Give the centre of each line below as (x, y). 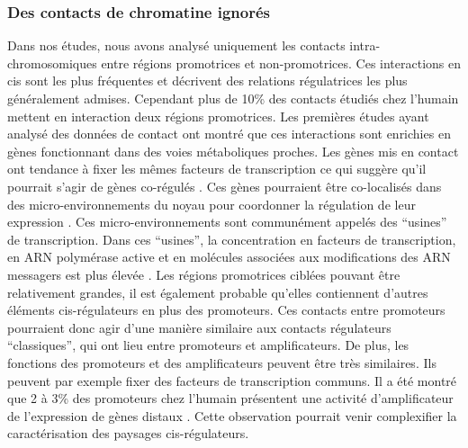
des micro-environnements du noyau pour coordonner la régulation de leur (211, 204)
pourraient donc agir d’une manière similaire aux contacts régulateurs (199, 327)
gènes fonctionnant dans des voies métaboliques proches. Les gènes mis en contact (233, 151)
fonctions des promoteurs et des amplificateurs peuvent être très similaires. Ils (222, 362)
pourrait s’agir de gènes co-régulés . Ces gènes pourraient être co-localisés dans (225, 186)
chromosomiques (52, 63)
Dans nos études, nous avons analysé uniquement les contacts (176, 45)
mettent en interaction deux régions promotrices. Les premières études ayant (218, 116)
